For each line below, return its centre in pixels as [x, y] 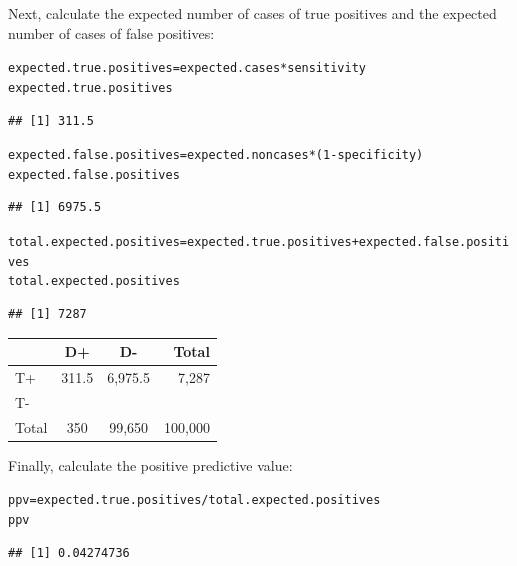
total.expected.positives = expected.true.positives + [183, 242]
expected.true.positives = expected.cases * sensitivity [187, 68]
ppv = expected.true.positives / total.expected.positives [194, 500]
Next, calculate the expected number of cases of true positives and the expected [252, 13]
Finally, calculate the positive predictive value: [150, 464]
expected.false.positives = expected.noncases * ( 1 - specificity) [216, 155]
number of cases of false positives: [111, 32]
